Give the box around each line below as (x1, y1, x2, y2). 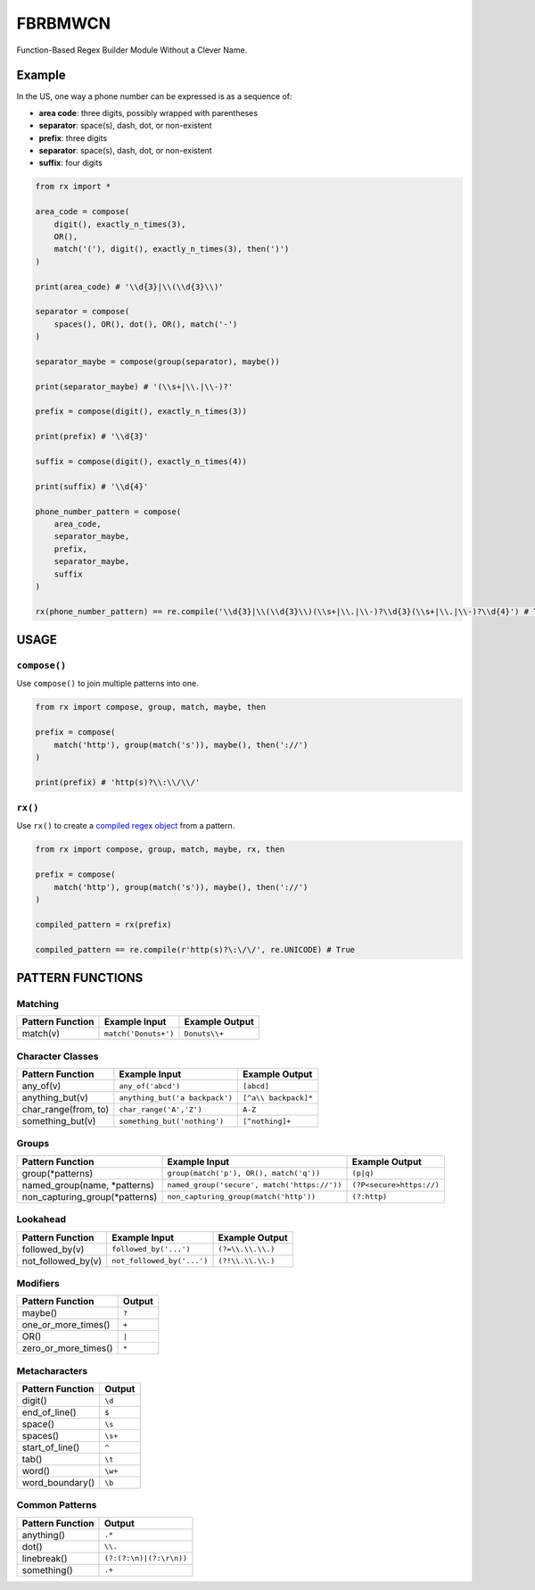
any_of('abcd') (119, 1081, 181, 1091)
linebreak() (21, 1552, 68, 1564)
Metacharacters (16, 1364, 88, 1377)
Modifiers (16, 1277, 60, 1289)
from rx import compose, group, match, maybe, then (35, 702, 267, 712)
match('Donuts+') (103, 1028, 175, 1038)
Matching (16, 997, 60, 1010)
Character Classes (16, 1050, 99, 1062)
